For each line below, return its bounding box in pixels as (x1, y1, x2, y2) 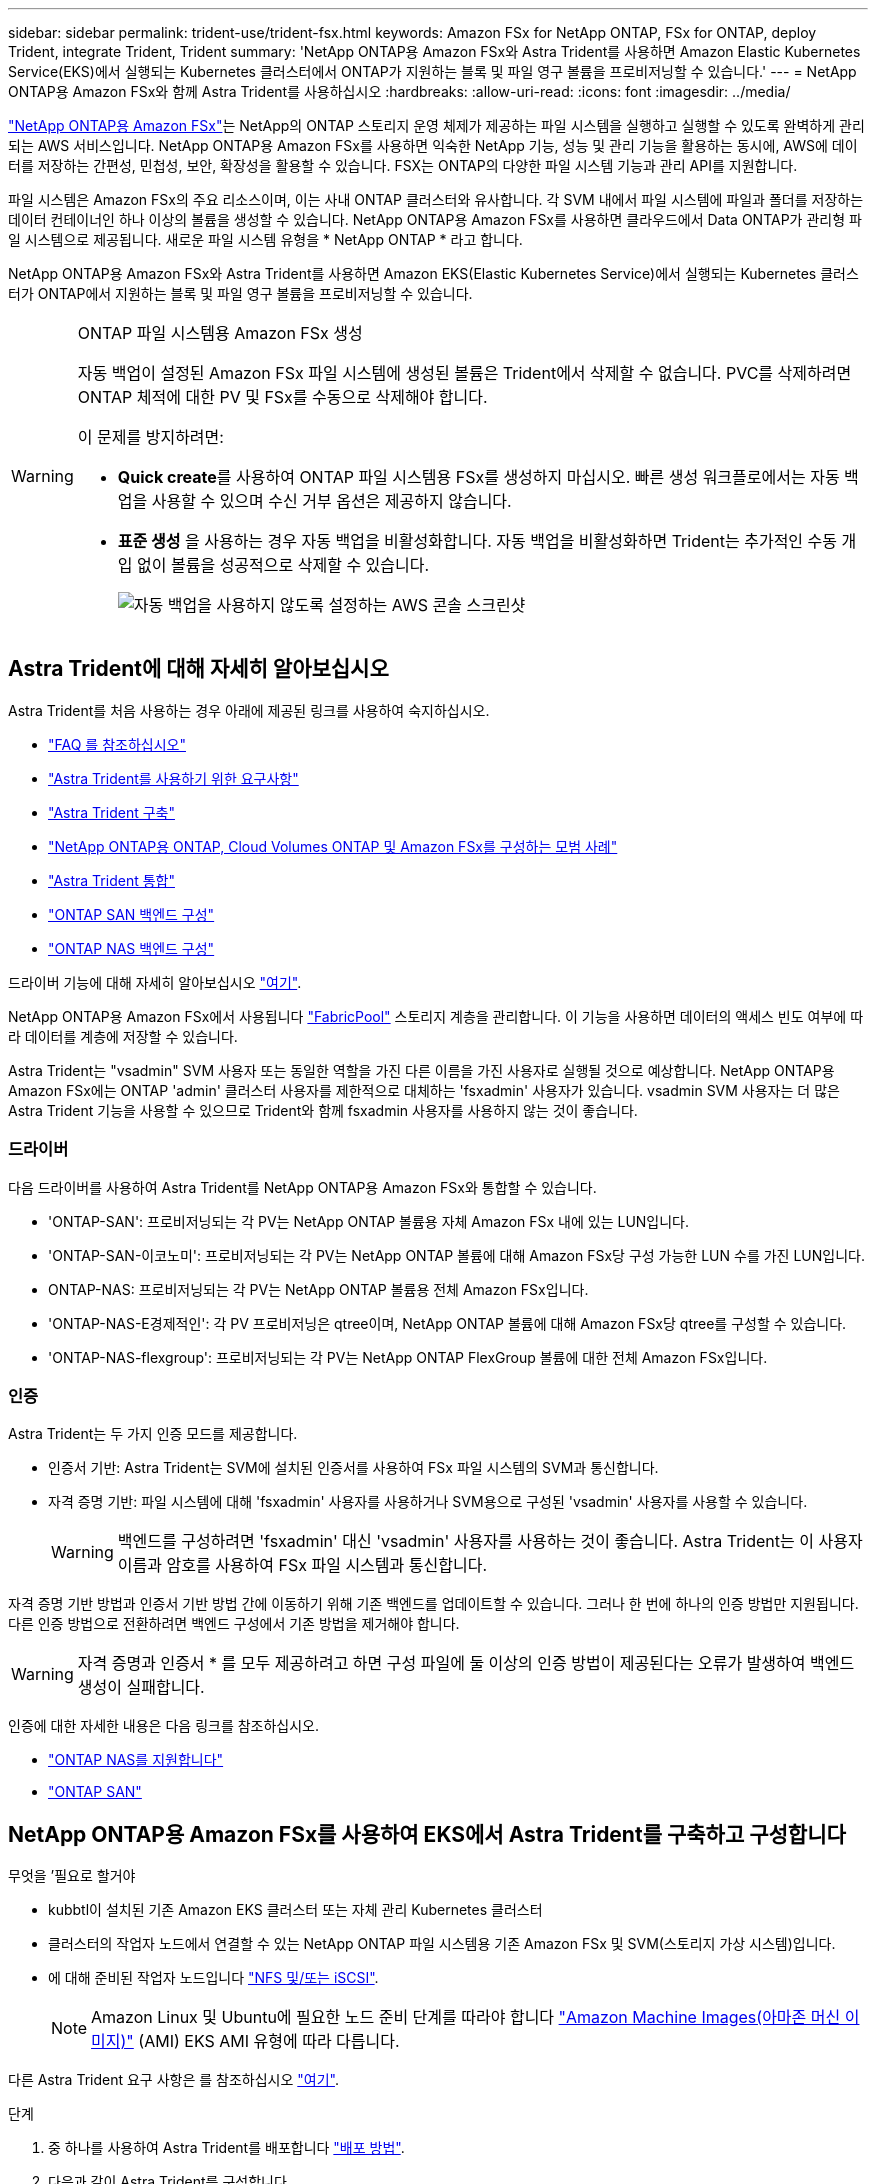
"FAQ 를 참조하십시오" (48, 735, 186, 753)
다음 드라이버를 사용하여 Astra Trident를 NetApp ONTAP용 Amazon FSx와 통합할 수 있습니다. (8, 1178, 597, 1196)
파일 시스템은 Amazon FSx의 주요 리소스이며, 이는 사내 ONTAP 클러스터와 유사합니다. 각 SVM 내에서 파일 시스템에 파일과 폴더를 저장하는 (8, 191, 864, 208)
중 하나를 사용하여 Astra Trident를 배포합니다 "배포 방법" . (48, 2139, 405, 2157)
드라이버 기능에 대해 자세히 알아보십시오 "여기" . (8, 973, 302, 991)
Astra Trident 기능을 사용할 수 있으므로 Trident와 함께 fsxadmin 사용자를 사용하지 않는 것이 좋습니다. (8, 1101, 638, 1119)
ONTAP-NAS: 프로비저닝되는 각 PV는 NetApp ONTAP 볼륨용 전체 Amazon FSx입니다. (48, 1280, 589, 1298)
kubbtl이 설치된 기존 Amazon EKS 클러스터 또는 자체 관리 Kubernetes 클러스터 (48, 1901, 543, 1919)
